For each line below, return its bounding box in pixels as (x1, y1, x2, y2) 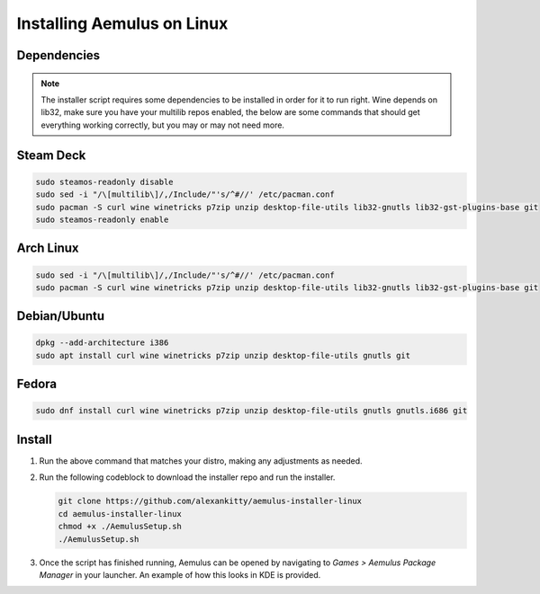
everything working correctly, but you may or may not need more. (40, 120, 285, 130)
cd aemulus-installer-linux (58, 509, 182, 519)
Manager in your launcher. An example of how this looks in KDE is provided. (39, 569, 321, 580)
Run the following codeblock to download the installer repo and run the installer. (39, 472, 336, 483)
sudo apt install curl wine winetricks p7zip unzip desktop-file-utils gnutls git (35, 350, 411, 360)
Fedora (16, 377, 58, 392)
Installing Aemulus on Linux (16, 13, 229, 33)
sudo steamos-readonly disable (35, 176, 175, 187)
